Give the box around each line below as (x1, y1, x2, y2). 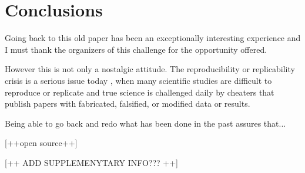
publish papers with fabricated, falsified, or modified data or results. (5, 97, 250, 110)
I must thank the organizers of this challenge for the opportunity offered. (5, 43, 267, 55)
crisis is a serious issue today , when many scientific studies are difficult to (5, 74, 272, 86)
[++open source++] (5, 137, 78, 149)
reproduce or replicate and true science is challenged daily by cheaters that (5, 86, 274, 98)
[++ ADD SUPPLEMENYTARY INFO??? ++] (5, 156, 179, 168)
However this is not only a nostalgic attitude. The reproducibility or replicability (5, 63, 295, 75)
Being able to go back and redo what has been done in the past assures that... (5, 117, 286, 129)
